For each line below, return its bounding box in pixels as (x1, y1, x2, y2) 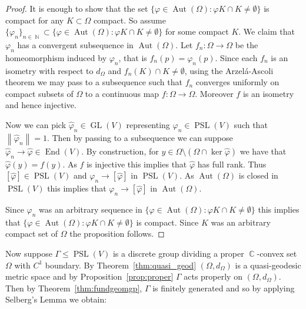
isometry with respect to (5, 64, 94, 76)
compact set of (5, 227, 58, 240)
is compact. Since (136, 216, 199, 228)
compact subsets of (5, 87, 74, 99)
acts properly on (184, 270, 242, 283)
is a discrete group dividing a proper (112, 247, 244, 259)
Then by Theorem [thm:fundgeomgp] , (5, 281, 142, 294)
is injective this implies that (87, 157, 187, 170)
